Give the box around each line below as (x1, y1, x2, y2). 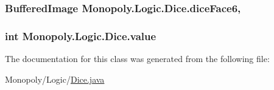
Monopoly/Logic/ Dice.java (5, 72, 105, 85)
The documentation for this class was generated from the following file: (5, 52, 270, 65)
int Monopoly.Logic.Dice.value (5, 28, 156, 43)
